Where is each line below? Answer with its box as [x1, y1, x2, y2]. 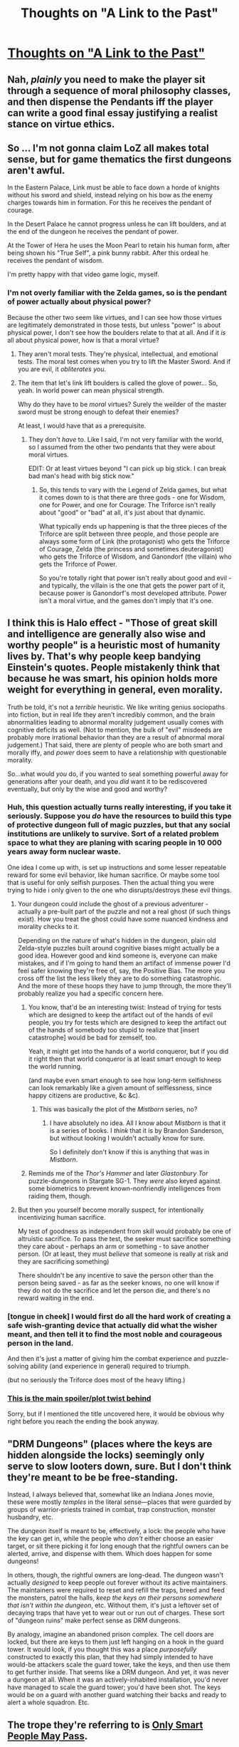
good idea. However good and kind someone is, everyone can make [17, 951, 218, 960]
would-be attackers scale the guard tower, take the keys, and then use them [7, 1660, 230, 1669]
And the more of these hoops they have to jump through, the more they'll [17, 981, 232, 990]
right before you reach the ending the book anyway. [7, 1417, 160, 1426]
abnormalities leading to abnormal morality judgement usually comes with [7, 717, 224, 726]
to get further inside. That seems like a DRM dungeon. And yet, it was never [7, 1668, 230, 1676]
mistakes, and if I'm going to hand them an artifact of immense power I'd [17, 958, 231, 967]
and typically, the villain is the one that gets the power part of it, [38, 581, 225, 589]
